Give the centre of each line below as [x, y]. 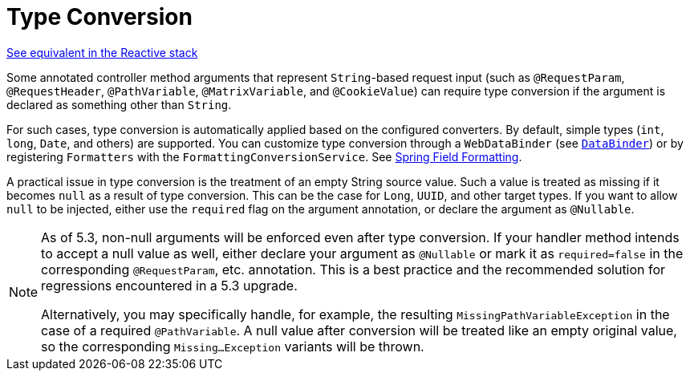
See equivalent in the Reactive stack [102, 52]
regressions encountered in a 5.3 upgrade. [169, 285]
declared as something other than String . [119, 104]
